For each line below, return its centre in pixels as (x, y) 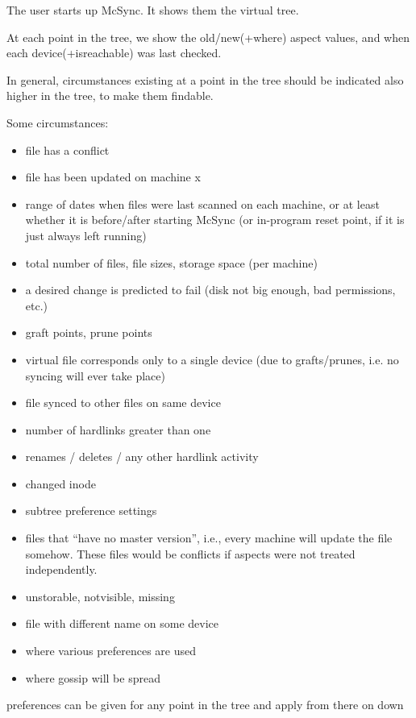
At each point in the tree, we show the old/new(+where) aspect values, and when (208, 37)
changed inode (60, 483)
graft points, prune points (89, 332)
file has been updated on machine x (113, 177)
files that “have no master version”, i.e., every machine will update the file (209, 538)
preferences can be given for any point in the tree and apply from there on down (205, 705)
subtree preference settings (91, 510)
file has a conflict (67, 149)
